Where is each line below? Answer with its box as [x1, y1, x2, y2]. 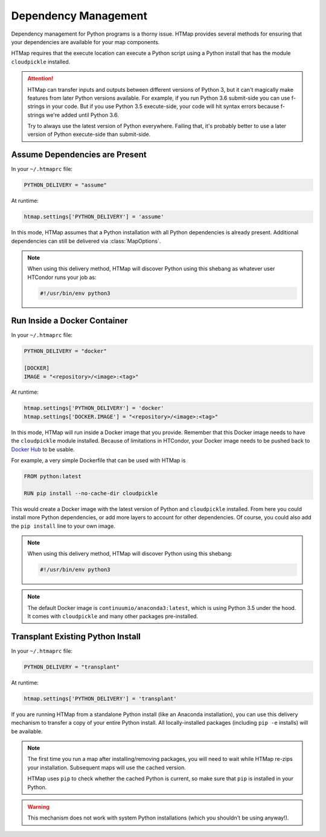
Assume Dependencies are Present [11, 150, 147, 160]
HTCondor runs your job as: [27, 274, 97, 281]
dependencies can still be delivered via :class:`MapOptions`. [11, 237, 161, 245]
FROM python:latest [24, 473, 81, 479]
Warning [27, 803, 50, 810]
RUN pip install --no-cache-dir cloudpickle [24, 490, 158, 496]
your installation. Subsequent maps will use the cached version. [27, 764, 187, 771]
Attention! [27, 75, 54, 82]
